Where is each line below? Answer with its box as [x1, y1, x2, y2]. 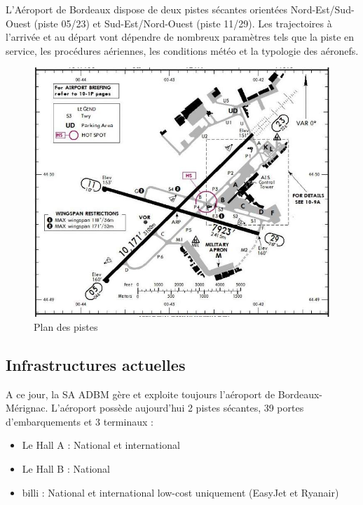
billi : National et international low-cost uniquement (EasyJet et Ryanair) [22, 485, 339, 499]
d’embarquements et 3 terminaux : [6, 414, 153, 428]
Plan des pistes [34, 319, 98, 334]
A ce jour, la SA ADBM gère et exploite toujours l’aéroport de [6, 386, 275, 401]
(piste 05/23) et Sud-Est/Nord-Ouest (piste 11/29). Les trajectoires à [34, 15, 332, 30]
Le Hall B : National [22, 461, 111, 476]
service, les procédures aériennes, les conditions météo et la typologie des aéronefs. [6, 43, 359, 58]
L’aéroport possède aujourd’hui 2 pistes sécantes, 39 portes [50, 400, 304, 415]
